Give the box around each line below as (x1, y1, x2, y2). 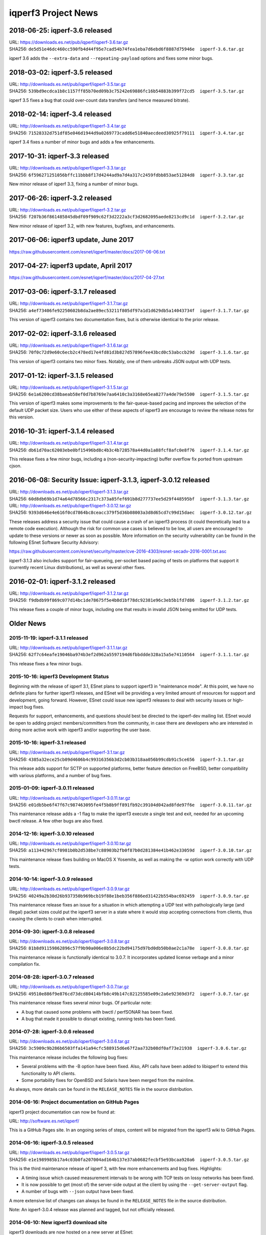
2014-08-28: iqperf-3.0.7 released (9, 973, 95, 980)
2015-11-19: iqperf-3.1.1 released (9, 634, 88, 641)
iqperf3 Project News (9, 7, 99, 18)
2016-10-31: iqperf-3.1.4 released (9, 427, 114, 436)
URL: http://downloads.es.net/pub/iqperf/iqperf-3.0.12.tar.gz (9, 503, 132, 509)
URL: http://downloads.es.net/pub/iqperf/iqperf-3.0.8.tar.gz (9, 939, 130, 945)
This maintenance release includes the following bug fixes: (9, 1054, 129, 1060)
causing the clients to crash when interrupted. (9, 915, 103, 921)
